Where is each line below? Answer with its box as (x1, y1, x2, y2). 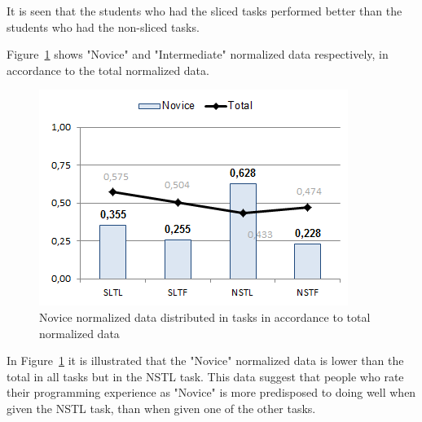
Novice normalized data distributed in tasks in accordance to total (39, 308, 371, 325)
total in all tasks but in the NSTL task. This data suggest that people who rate (7, 367, 404, 385)
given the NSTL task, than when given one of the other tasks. (7, 399, 316, 416)
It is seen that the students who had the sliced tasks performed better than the (7, 2, 402, 19)
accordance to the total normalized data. (7, 61, 209, 78)
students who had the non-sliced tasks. (7, 18, 200, 35)
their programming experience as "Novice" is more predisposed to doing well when (7, 384, 416, 401)
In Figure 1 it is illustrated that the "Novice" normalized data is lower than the (7, 352, 404, 369)
